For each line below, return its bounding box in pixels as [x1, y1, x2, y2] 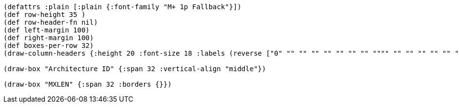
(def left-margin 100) [3, 26, 90, 34]
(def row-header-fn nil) [3, 18, 98, 26]
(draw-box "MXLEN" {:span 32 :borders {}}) [3, 80, 172, 88]
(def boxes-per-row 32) [3, 42, 94, 49]
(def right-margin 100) [3, 34, 94, 42]
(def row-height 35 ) [3, 11, 86, 18]
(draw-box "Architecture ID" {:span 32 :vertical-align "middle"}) [3, 65, 266, 73]
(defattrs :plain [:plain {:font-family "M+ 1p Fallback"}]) [3, 3, 241, 11]
